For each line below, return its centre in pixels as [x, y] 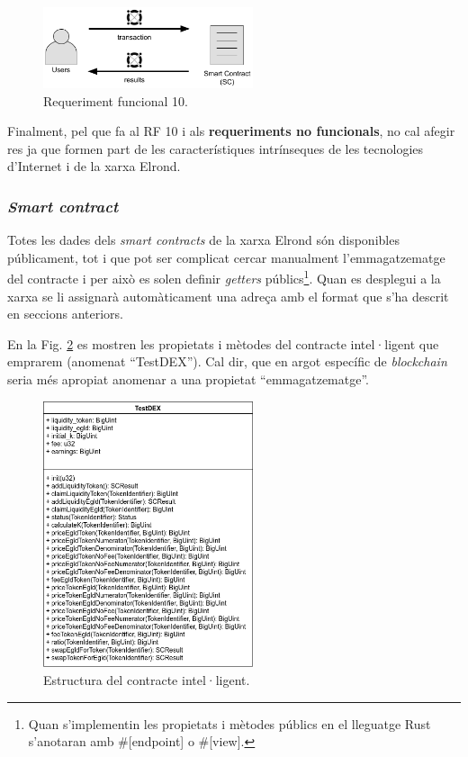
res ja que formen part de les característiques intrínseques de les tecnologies [216, 148]
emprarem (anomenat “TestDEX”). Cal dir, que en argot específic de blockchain [227, 361]
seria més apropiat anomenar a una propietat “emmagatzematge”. [188, 379]
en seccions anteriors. [66, 314]
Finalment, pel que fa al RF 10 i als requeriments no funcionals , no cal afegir [231, 131]
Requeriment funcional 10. [116, 100]
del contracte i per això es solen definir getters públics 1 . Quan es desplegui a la [224, 277]
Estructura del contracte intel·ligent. [147, 680]
